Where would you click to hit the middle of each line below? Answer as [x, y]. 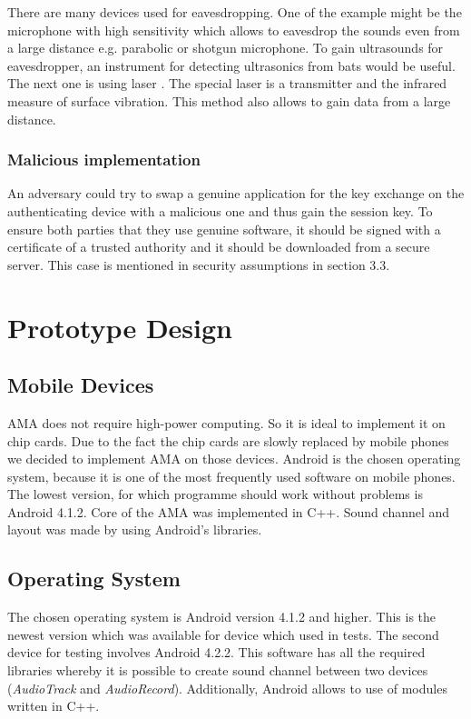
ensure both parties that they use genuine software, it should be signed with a [224, 229]
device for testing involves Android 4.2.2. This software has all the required [216, 652]
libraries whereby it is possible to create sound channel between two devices [218, 670]
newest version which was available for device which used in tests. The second [223, 634]
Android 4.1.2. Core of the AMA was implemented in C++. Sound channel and [229, 511]
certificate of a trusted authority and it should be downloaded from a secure [219, 247]
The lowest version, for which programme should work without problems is [215, 494]
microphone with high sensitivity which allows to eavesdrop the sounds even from [234, 30]
